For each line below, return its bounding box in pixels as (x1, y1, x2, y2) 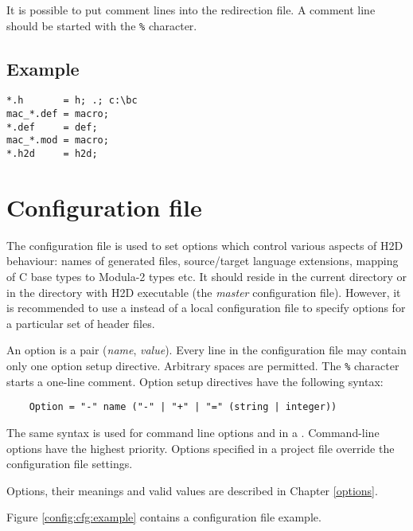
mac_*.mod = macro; (6, 135, 109, 146)
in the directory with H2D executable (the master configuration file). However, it (6, 283, 401, 300)
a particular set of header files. (6, 314, 155, 331)
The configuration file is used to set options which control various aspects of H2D (6, 236, 403, 253)
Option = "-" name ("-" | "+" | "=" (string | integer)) (29, 401, 337, 413)
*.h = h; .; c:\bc (6, 95, 138, 107)
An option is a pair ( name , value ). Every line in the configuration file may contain (6, 342, 407, 358)
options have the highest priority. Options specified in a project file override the (6, 439, 395, 456)
